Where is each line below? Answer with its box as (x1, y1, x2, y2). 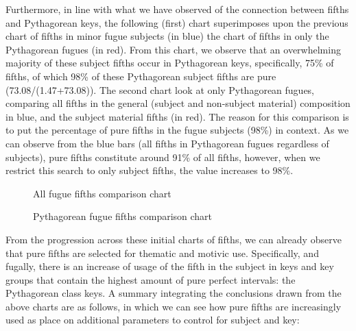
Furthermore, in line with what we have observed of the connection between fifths (5, 2, 349, 16)
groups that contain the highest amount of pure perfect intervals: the (5, 272, 296, 286)
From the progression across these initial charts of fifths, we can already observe (5, 232, 342, 246)
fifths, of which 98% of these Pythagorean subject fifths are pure (5, 69, 276, 83)
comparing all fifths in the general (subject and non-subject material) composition (5, 96, 351, 110)
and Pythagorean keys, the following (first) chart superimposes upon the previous (5, 15, 348, 29)
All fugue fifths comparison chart (33, 186, 171, 200)
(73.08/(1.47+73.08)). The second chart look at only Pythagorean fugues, (5, 82, 315, 97)
